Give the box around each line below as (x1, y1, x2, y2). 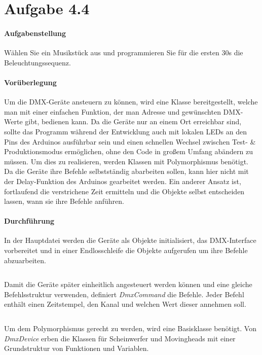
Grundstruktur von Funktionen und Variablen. (4, 343, 149, 353)
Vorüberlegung (4, 77, 57, 87)
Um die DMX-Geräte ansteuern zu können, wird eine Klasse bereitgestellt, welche (4, 96, 258, 107)
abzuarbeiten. (4, 255, 46, 265)
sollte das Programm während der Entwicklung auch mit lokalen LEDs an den (4, 126, 247, 136)
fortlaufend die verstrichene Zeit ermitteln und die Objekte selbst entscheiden (4, 186, 245, 196)
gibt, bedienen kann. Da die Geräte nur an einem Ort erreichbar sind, (25, 116, 242, 127)
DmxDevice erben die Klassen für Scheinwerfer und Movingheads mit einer (4, 333, 236, 343)
